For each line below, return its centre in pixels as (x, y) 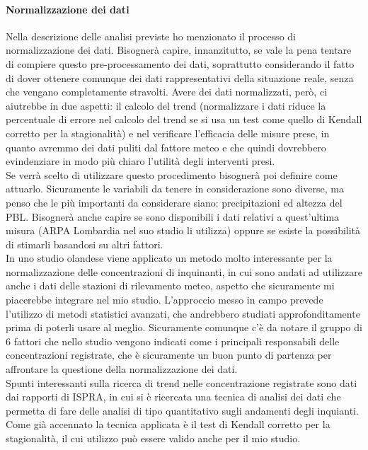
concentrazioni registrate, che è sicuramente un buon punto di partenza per (169, 355)
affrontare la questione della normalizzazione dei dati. (122, 369)
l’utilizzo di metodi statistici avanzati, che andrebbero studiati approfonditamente (183, 313)
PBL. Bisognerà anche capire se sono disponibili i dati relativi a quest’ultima (173, 216)
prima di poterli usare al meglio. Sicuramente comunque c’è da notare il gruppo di (184, 327)
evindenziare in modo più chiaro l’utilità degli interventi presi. (140, 161)
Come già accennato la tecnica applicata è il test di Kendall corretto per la (168, 424)
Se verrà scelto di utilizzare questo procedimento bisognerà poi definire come (172, 174)
